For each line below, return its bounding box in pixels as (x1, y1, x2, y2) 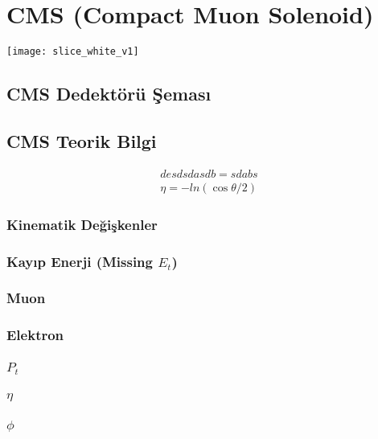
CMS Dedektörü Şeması (6, 81, 212, 106)
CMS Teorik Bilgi (6, 128, 157, 153)
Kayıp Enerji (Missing (6, 251, 153, 271)
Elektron (6, 325, 64, 345)
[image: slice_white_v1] (6, 46, 139, 58)
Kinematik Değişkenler (6, 214, 158, 234)
